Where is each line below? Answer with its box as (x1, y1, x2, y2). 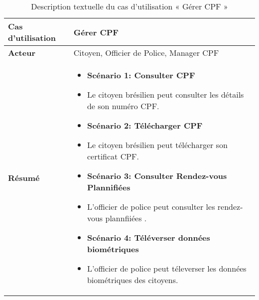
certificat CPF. (87, 150, 139, 162)
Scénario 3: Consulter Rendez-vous (87, 170, 227, 181)
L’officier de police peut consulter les (87, 201, 215, 212)
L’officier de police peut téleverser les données (87, 263, 247, 274)
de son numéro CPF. (87, 100, 159, 112)
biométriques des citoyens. (87, 274, 178, 286)
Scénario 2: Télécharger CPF (87, 120, 203, 131)
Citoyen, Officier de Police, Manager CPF (73, 47, 219, 58)
